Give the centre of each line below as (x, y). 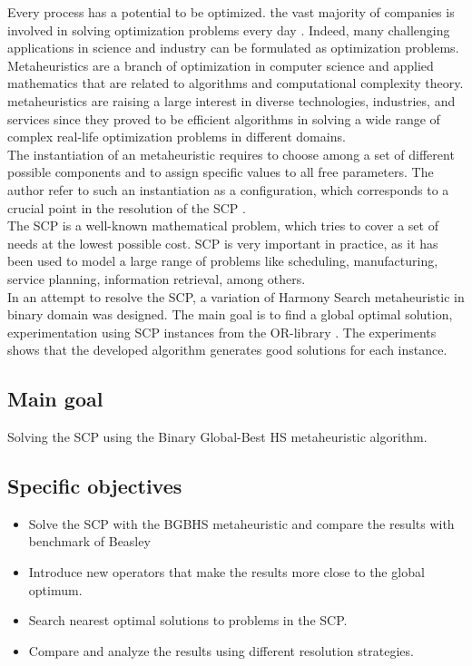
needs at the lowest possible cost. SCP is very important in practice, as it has (223, 243)
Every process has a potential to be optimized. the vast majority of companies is (231, 12)
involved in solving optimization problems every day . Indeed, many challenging (229, 29)
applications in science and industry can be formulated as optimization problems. (233, 48)
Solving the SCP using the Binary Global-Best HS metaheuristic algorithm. (217, 437)
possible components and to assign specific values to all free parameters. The (221, 172)
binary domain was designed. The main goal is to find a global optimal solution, (230, 314)
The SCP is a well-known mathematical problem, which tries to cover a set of (223, 225)
